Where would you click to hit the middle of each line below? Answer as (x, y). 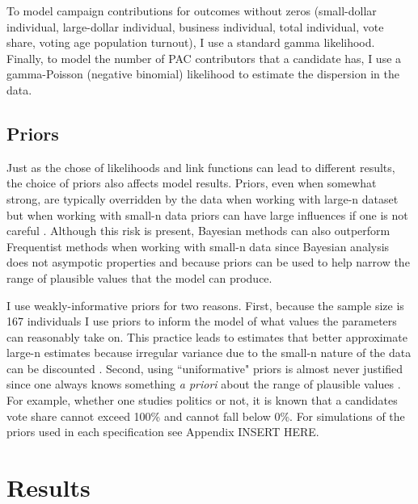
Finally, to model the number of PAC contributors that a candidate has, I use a (204, 58)
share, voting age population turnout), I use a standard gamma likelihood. (191, 42)
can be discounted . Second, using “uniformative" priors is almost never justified (205, 368)
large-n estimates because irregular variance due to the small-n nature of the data (209, 353)
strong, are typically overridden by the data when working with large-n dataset (203, 198)
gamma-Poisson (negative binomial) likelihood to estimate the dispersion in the (203, 74)
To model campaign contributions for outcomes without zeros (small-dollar (192, 10)
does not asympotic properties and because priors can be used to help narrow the (208, 262)
